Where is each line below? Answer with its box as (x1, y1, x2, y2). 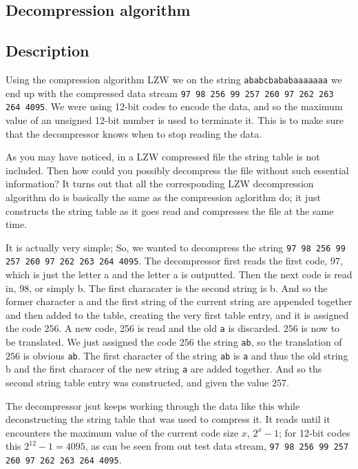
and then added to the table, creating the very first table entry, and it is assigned (6, 307, 349, 322)
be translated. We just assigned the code (6, 335, 177, 349)
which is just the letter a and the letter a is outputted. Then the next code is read (6, 267, 352, 282)
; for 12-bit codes (278, 425, 350, 439)
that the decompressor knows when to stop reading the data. (6, 126, 262, 140)
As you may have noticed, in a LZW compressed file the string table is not (6, 149, 320, 164)
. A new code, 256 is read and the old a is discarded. (59, 321, 281, 335)
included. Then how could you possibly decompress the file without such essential (6, 163, 349, 177)
